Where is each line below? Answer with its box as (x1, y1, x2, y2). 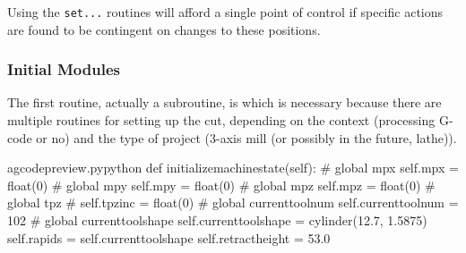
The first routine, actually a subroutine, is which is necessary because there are (7, 93, 442, 112)
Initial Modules (7, 58, 120, 80)
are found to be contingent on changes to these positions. (7, 20, 321, 38)
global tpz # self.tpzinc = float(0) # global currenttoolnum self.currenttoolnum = (7, 193, 459, 212)
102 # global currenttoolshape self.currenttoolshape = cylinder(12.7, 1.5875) (7, 211, 427, 230)
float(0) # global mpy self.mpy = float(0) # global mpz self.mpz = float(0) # (7, 175, 436, 194)
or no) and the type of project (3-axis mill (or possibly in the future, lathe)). (36, 128, 457, 147)
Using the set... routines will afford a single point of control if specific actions (7, 3, 444, 21)
